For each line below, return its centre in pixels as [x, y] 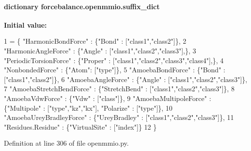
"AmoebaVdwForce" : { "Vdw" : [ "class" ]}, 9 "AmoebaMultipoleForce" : [108, 98]
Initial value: [25, 25]
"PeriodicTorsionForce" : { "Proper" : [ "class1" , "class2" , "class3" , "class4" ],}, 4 [114, 60]
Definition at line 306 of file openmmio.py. [66, 143]
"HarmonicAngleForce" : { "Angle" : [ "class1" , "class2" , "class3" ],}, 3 [100, 50]
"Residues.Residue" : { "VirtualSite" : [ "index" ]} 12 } [80, 126]
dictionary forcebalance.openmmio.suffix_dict [82, 6]
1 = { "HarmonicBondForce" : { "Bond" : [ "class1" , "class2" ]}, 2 [95, 41]
